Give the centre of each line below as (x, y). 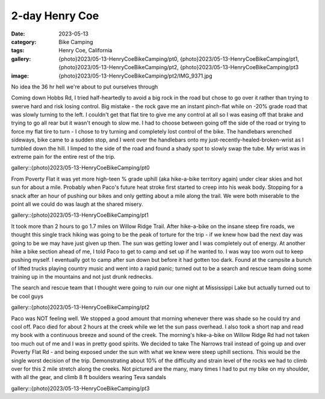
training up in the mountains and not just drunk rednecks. (82, 277)
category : (24, 42)
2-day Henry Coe (55, 16)
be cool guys (27, 296)
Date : (18, 34)
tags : (18, 51)
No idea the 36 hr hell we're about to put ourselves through (85, 87)
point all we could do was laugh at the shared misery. (77, 204)
